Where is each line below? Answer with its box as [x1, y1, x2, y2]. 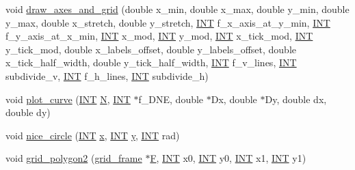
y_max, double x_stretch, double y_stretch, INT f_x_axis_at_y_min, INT [5, 15, 330, 29]
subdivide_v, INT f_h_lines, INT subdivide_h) [5, 68, 209, 83]
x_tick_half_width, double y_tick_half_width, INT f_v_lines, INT [5, 55, 297, 70]
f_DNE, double [138, 91, 204, 106]
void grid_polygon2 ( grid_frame [5, 151, 142, 165]
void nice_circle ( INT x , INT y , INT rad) [5, 128, 180, 142]
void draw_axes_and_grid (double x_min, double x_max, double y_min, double [5, 2, 350, 16]
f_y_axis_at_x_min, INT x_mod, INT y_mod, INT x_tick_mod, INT [5, 29, 313, 43]
